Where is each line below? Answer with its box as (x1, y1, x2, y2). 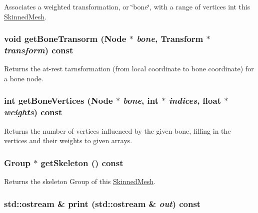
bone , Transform (136, 32, 203, 45)
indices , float (168, 94, 221, 107)
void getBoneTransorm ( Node (4, 32, 126, 45)
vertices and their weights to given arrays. (4, 135, 132, 146)
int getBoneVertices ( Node (4, 94, 113, 107)
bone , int (123, 94, 159, 107)
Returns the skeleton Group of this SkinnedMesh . (4, 176, 155, 187)
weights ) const (4, 106, 62, 118)
